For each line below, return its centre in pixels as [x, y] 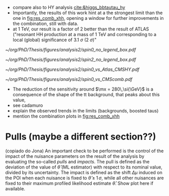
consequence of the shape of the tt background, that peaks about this [86, 94]
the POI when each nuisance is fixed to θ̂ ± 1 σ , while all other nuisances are [84, 178]
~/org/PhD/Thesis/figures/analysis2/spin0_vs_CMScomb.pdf [69, 79]
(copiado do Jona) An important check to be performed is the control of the [84, 151]
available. [15, 188]
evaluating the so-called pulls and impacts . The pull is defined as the [77, 161]
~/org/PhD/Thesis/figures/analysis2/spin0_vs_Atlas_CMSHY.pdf [72, 69]
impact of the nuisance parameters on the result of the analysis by [75, 156]
